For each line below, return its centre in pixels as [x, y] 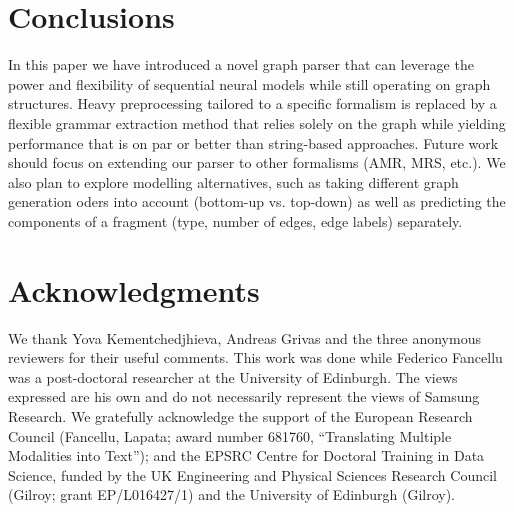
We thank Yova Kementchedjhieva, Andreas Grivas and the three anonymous [244, 337]
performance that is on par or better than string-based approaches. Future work [253, 142]
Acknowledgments [134, 289]
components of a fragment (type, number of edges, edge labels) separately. [235, 220]
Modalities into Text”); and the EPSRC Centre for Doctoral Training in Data [246, 455]
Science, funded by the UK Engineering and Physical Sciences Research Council [252, 474]
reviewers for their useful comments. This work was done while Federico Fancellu [255, 357]
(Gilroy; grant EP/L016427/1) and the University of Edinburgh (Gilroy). [232, 494]
